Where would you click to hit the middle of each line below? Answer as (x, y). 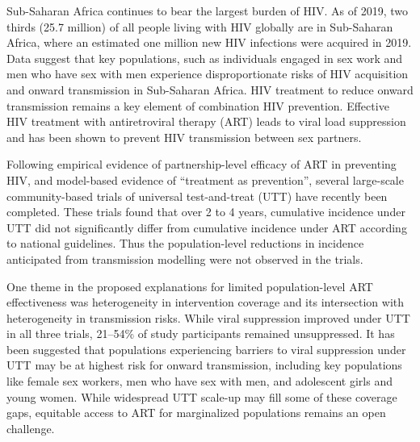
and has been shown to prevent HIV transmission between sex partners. (184, 137)
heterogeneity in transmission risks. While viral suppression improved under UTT (208, 317)
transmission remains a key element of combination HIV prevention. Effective (198, 105)
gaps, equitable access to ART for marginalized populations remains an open (196, 413)
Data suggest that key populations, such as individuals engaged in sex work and (205, 58)
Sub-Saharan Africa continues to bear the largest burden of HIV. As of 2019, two (208, 10)
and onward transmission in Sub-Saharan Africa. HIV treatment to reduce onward (210, 89)
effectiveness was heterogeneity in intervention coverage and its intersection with (206, 302)
